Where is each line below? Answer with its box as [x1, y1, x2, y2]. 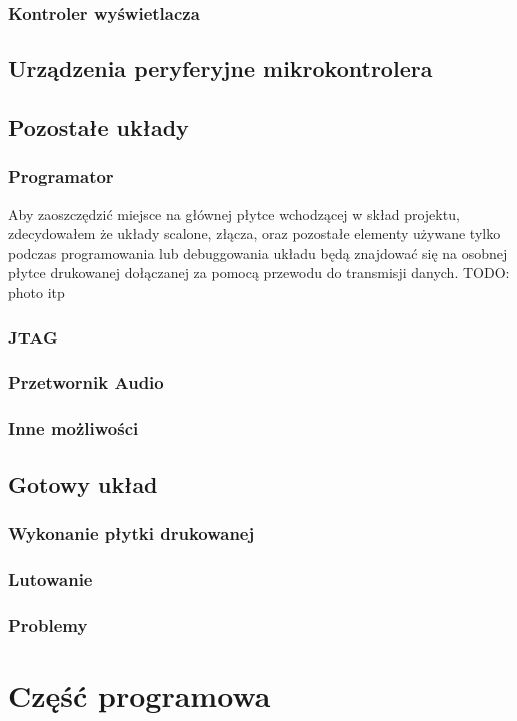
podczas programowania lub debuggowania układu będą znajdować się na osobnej [8, 242, 508, 263]
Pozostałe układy [8, 112, 189, 143]
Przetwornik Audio [8, 370, 164, 395]
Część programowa [8, 674, 271, 715]
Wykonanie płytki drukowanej [8, 520, 255, 545]
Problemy [8, 612, 88, 637]
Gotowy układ [8, 468, 158, 499]
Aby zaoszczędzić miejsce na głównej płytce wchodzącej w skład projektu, [8, 203, 460, 224]
